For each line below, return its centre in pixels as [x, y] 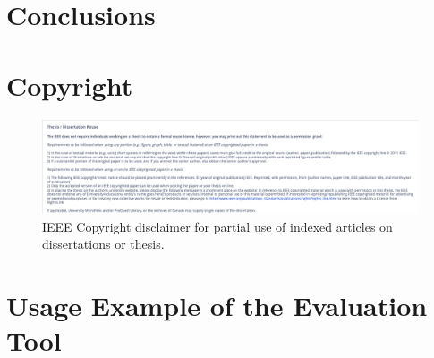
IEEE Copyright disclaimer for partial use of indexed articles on [217, 226]
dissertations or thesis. [103, 244]
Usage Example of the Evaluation [217, 306]
